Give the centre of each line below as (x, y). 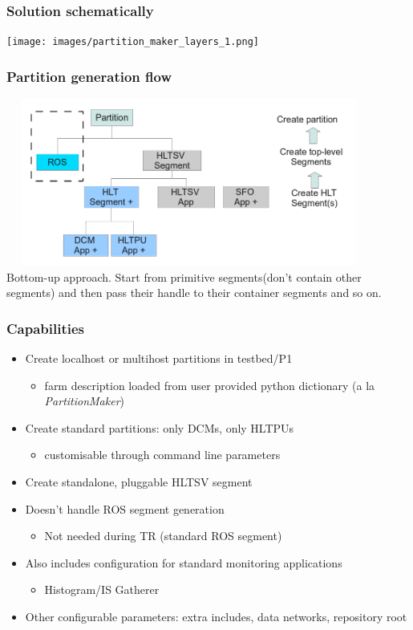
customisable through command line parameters (162, 455)
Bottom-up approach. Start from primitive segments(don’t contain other (184, 276)
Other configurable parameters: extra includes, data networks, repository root (216, 616)
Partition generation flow (89, 76)
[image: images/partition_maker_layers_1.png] (133, 42)
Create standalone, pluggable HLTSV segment (139, 481)
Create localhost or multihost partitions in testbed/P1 (159, 358)
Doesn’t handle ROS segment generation (125, 508)
